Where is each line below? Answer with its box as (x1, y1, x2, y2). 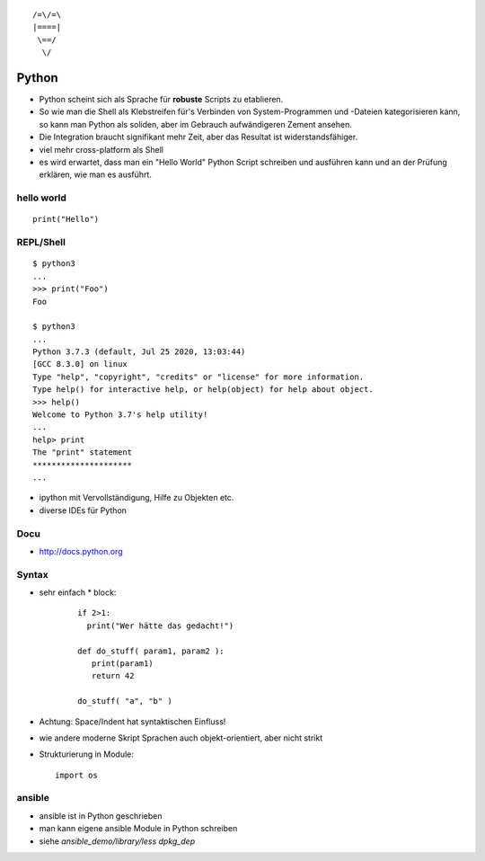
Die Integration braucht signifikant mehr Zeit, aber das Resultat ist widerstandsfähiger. (39, 131, 358, 143)
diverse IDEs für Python (39, 504, 128, 516)
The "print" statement (32, 448, 133, 457)
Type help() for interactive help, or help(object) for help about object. (32, 385, 374, 395)
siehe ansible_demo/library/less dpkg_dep (39, 836, 196, 847)
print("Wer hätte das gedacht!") (86, 620, 234, 631)
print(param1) (91, 658, 154, 669)
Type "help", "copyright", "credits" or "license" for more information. (32, 371, 365, 382)
